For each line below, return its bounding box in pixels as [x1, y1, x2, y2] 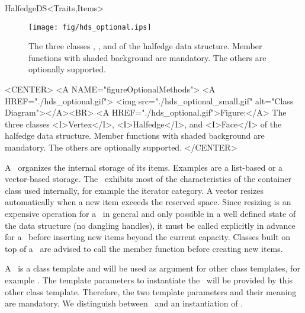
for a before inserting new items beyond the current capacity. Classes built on [5, 231, 291, 243]
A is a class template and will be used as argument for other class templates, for [5, 262, 300, 274]
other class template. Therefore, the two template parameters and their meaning [5, 285, 297, 298]
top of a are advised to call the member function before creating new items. [5, 242, 283, 254]
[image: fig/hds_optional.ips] [28, 23, 152, 31]
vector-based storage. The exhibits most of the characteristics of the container [5, 173, 291, 185]
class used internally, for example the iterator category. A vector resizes [5, 184, 264, 196]
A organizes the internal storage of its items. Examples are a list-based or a [5, 161, 283, 173]
